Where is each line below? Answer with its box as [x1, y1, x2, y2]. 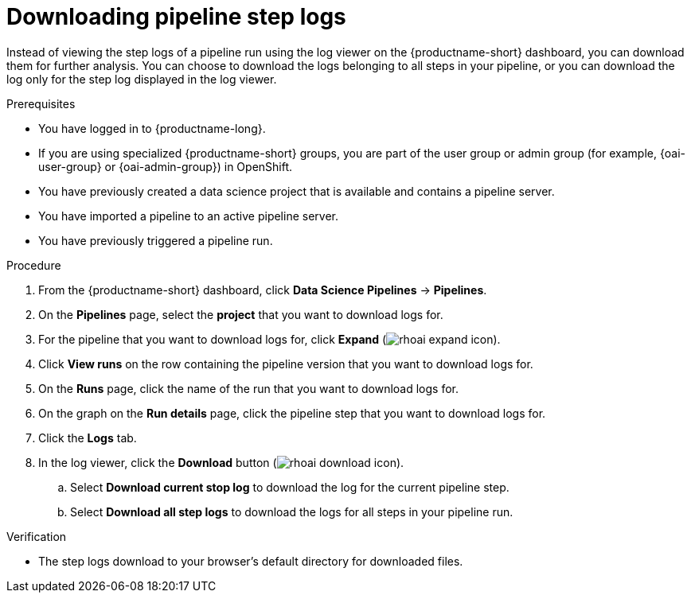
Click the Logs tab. [38, 430, 137, 445]
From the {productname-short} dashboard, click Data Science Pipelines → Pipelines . [38, 282, 487, 297]
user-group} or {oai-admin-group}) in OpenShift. [38, 159, 293, 173]
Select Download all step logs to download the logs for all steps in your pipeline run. [70, 504, 513, 519]
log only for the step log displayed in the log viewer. [6, 72, 277, 86]
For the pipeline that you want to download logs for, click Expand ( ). [38, 332, 501, 346]
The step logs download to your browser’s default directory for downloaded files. [38, 554, 463, 568]
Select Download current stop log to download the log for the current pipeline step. [70, 480, 509, 494]
